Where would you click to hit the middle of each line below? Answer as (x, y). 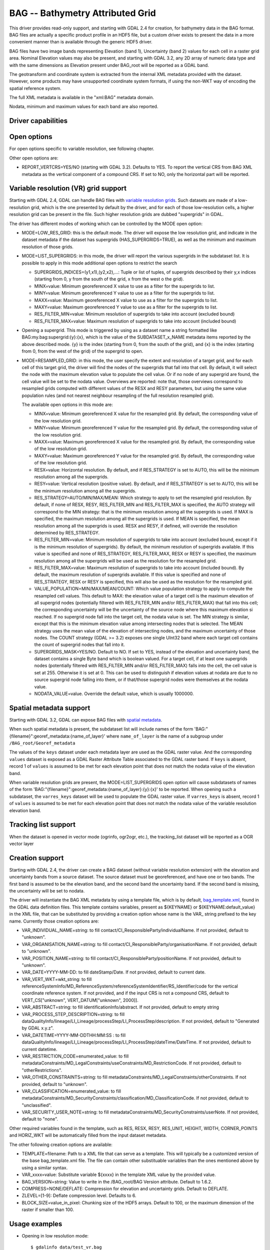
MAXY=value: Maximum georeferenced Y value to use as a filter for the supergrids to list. (126, 307)
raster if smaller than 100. (48, 1209)
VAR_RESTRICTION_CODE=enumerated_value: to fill (75, 1056)
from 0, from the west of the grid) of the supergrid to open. (82, 351)
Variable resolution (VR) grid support (68, 188)
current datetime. (39, 1049)
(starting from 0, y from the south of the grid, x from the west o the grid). (109, 279)
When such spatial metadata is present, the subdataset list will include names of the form (101, 729)
